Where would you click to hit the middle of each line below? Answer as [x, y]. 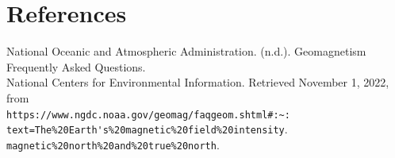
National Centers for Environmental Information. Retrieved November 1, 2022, [198, 82]
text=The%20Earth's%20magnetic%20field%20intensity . [147, 129]
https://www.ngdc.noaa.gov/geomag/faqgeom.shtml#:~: [148, 115]
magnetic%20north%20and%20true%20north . [113, 144]
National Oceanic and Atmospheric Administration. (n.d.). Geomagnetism [186, 51]
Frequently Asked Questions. [76, 66]
